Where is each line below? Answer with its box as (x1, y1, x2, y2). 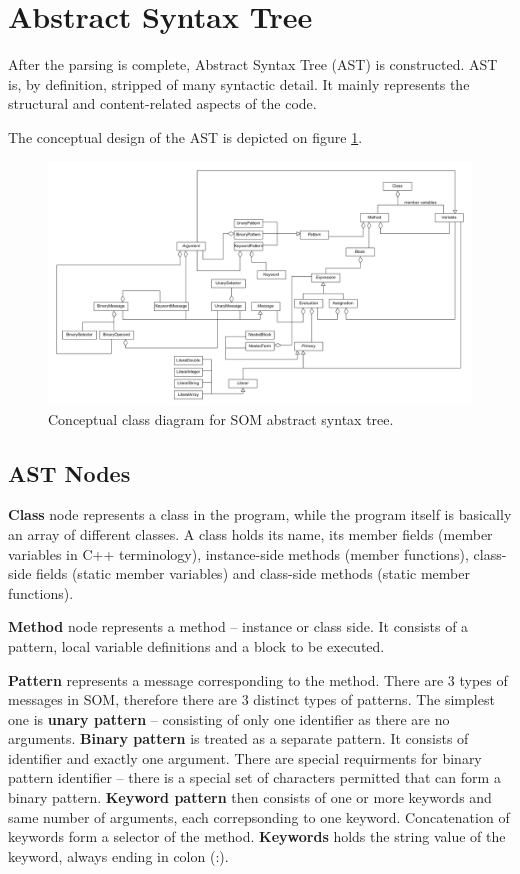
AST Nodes (8, 457, 131, 488)
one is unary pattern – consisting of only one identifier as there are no (8, 708, 450, 729)
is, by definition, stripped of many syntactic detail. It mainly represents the (8, 73, 470, 94)
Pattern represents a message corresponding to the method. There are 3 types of (8, 669, 508, 690)
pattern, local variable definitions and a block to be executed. (8, 635, 385, 656)
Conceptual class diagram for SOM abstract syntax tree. (48, 408, 394, 429)
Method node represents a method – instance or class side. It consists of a (8, 616, 469, 637)
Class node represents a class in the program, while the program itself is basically (8, 504, 512, 525)
